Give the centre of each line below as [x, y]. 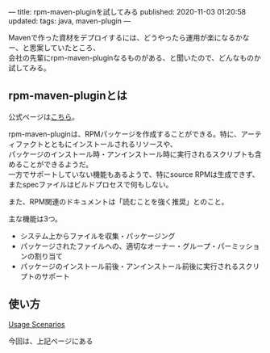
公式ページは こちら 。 [44, 116]
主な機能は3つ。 [35, 219]
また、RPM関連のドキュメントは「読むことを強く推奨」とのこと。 [118, 201]
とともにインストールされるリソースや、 [110, 144]
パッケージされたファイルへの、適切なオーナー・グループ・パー [126, 246]
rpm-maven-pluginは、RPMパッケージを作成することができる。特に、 [125, 134]
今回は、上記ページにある [51, 341]
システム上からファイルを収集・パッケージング [98, 236]
